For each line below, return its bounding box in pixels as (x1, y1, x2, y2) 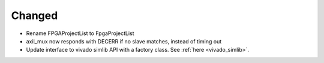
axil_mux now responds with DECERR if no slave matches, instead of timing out (26, 37, 222, 45)
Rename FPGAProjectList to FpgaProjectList (26, 30, 134, 37)
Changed (11, 9, 58, 22)
